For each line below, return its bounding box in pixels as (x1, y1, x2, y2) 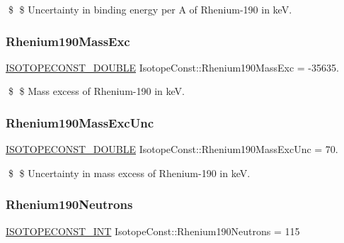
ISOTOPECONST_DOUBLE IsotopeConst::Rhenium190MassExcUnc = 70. (6, 142, 338, 157)
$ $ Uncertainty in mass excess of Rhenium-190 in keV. (8, 165, 251, 180)
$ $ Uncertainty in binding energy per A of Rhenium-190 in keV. (8, 2, 292, 16)
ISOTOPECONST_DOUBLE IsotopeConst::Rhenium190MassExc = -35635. (6, 60, 339, 74)
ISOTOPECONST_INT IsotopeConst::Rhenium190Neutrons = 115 (6, 223, 300, 238)
